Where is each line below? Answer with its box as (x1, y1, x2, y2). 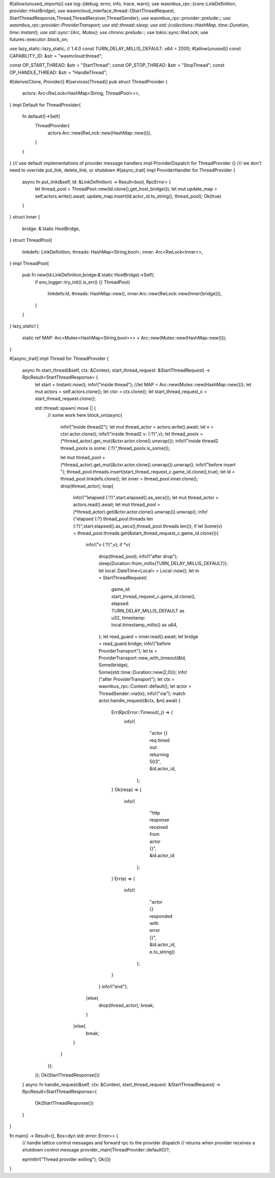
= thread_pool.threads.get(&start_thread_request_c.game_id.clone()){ (73, 530, 219, 537)
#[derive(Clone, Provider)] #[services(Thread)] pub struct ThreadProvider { (9, 78, 168, 85)
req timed (149, 737, 170, 743)
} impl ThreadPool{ (9, 260, 49, 266)
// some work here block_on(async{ (47, 412, 123, 418)
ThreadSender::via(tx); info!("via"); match (98, 690, 186, 696)
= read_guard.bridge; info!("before (98, 640, 171, 647)
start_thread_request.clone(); (35, 396, 96, 402)
